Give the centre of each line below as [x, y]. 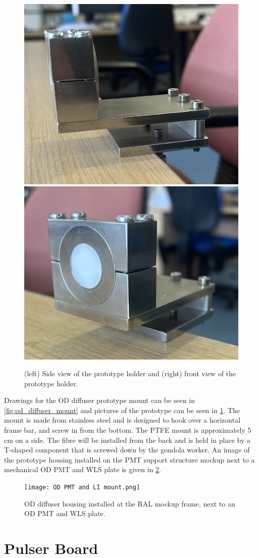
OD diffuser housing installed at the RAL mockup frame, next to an [130, 503]
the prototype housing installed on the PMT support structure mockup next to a [129, 459]
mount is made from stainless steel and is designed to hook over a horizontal [122, 420]
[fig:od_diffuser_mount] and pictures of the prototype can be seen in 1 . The [122, 410]
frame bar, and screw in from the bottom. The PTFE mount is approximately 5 [128, 430]
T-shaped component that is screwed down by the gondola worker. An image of [127, 450]
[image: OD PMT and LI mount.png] [82, 488]
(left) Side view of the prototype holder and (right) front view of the [130, 373]
